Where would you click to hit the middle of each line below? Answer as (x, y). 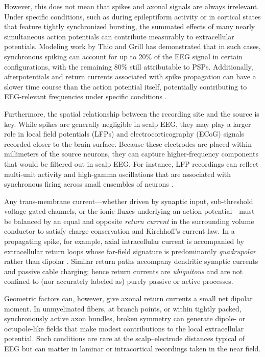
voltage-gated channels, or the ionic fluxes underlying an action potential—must (129, 211)
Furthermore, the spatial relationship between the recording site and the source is (132, 113)
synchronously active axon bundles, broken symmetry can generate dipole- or (125, 318)
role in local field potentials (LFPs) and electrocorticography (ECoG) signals (124, 134)
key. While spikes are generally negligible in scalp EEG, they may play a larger (128, 124)
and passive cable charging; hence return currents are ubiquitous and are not (124, 271)
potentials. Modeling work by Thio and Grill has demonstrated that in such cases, (132, 46)
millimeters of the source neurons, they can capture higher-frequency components (131, 154)
